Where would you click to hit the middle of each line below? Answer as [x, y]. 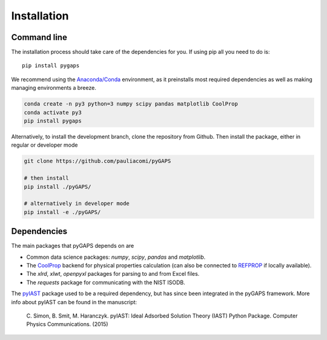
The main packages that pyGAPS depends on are [73, 246]
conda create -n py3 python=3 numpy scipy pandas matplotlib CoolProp [131, 104]
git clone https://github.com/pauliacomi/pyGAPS [97, 161]
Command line [39, 37]
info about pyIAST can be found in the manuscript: [74, 302]
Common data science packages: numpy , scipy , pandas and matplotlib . [116, 257]
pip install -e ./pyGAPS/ [62, 212]
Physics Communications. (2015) [67, 324]
